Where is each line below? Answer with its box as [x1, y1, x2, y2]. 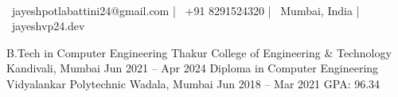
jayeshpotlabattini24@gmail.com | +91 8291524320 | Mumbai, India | [11, 2, 360, 18]
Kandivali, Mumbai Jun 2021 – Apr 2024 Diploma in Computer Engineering [6, 60, 379, 76]
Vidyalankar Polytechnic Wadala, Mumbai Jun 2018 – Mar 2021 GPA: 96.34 [6, 75, 380, 91]
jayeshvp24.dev [11, 17, 85, 34]
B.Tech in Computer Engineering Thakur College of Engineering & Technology [6, 44, 392, 60]
